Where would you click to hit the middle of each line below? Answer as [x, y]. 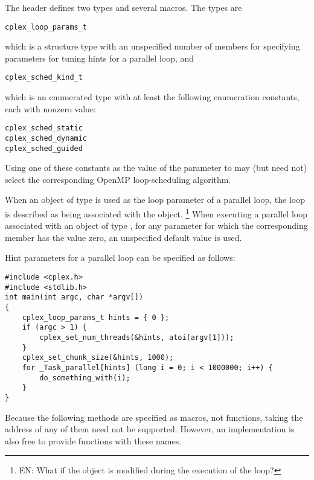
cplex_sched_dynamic [46, 138]
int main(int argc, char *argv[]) [74, 297]
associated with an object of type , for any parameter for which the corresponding [156, 226]
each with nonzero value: [50, 108]
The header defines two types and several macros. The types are [123, 7]
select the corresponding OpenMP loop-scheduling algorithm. [118, 179]
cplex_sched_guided [44, 148]
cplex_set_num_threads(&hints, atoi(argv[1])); [137, 338]
